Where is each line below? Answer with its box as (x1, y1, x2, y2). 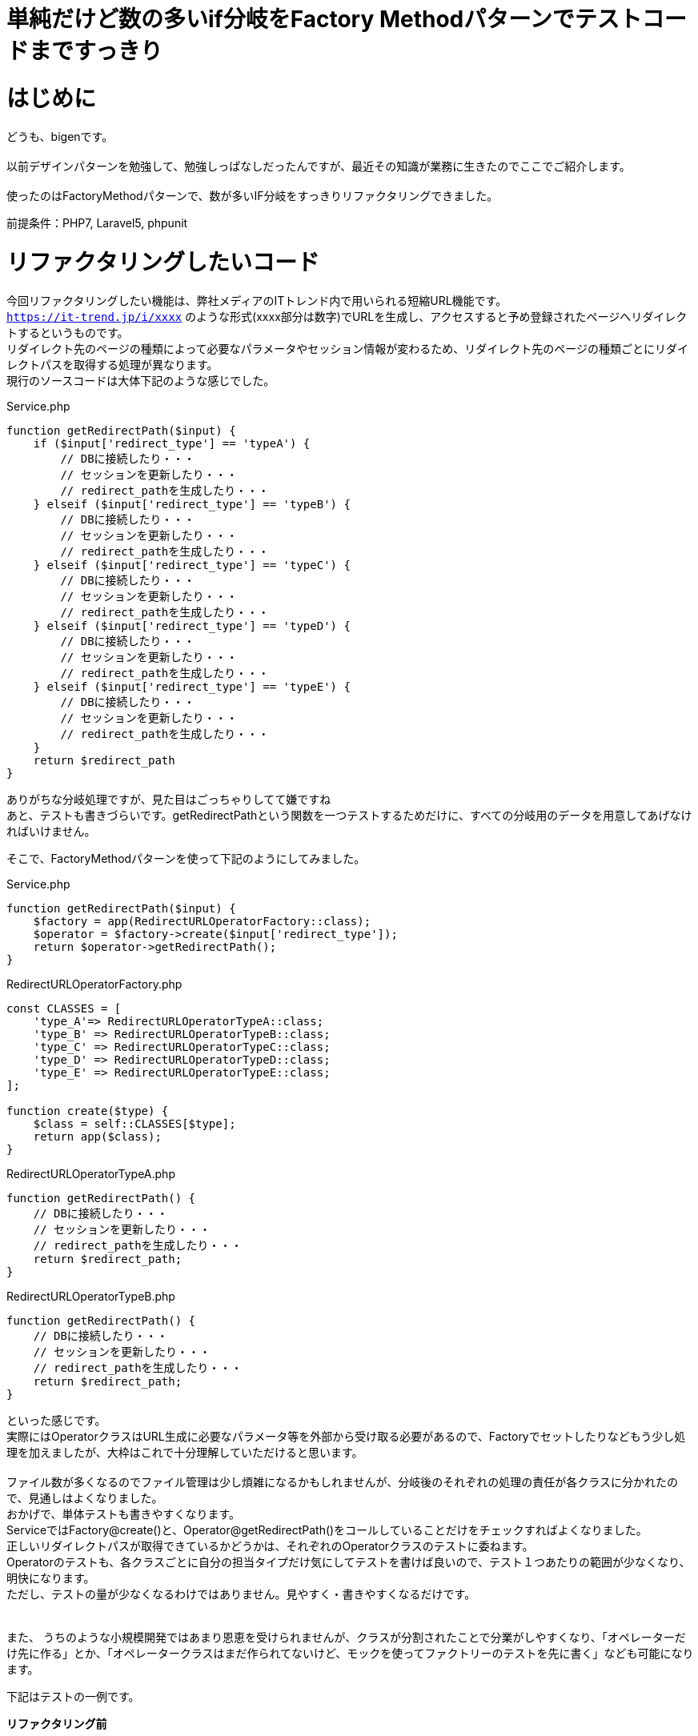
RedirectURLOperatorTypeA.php (6, 1167, 175, 1181)
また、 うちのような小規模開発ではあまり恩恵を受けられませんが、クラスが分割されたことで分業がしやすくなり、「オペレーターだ (6, 1630, 686, 1644)
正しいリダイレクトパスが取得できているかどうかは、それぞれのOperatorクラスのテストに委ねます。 (6, 1539, 534, 1553)
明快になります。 (6, 1571, 95, 1585)
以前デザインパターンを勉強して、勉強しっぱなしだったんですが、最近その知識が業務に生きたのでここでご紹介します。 (6, 158, 631, 173)
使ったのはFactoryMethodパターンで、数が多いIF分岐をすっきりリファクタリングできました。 (6, 188, 499, 202)
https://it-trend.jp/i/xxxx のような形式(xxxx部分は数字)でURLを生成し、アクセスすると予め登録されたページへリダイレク (6, 310, 688, 323)
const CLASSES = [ (6, 1002, 122, 1015)
